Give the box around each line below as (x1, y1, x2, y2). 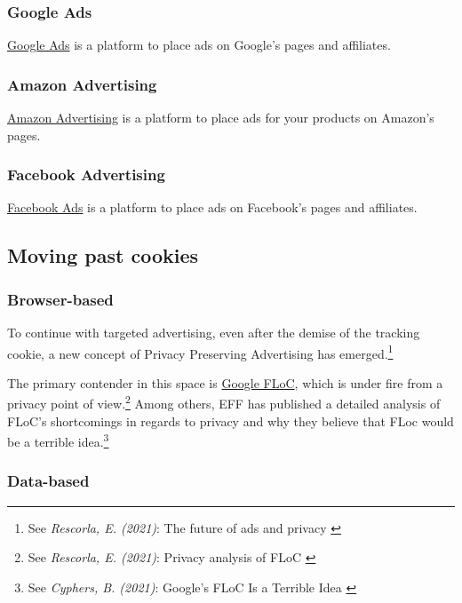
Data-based (7, 470, 90, 492)
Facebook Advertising (7, 163, 165, 186)
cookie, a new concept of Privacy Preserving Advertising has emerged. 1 (7, 341, 394, 362)
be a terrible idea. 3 (7, 430, 109, 450)
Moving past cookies (7, 242, 199, 269)
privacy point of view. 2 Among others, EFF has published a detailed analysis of (7, 392, 441, 413)
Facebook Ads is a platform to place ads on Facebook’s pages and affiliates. (7, 198, 418, 217)
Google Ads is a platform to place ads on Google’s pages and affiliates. (7, 36, 391, 54)
